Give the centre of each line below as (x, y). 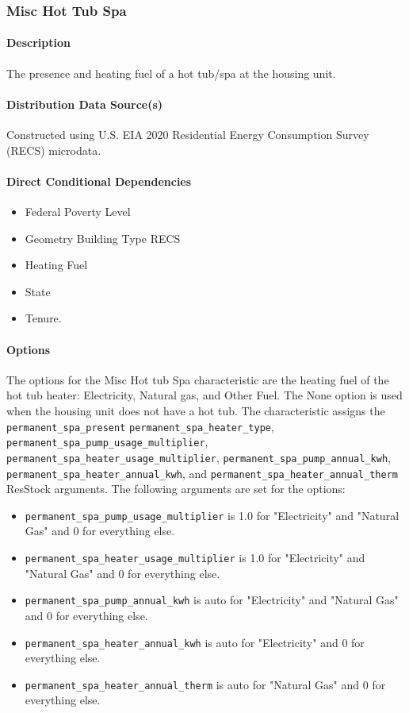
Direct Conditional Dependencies (99, 181)
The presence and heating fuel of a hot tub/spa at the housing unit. (171, 73)
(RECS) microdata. (54, 150)
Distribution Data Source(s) (85, 104)
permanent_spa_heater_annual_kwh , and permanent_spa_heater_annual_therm (202, 473)
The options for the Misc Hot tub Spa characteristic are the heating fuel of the (198, 379)
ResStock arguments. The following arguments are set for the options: (176, 489)
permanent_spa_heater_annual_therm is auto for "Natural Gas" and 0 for (205, 684)
